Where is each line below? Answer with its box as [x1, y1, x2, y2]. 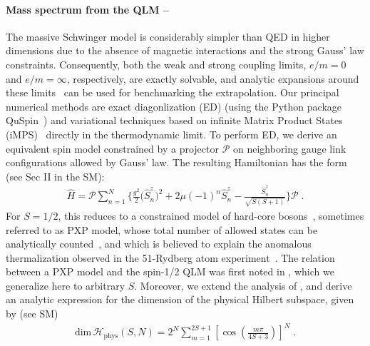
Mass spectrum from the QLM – [6, 1, 169, 16]
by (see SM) [6, 306, 58, 321]
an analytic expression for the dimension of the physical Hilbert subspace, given [6, 292, 354, 307]
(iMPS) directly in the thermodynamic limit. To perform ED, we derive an [6, 126, 337, 141]
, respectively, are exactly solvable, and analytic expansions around [66, 71, 359, 86]
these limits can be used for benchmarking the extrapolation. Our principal [6, 85, 339, 100]
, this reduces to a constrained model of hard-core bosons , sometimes [58, 208, 364, 223]
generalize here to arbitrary [6, 278, 125, 292]
